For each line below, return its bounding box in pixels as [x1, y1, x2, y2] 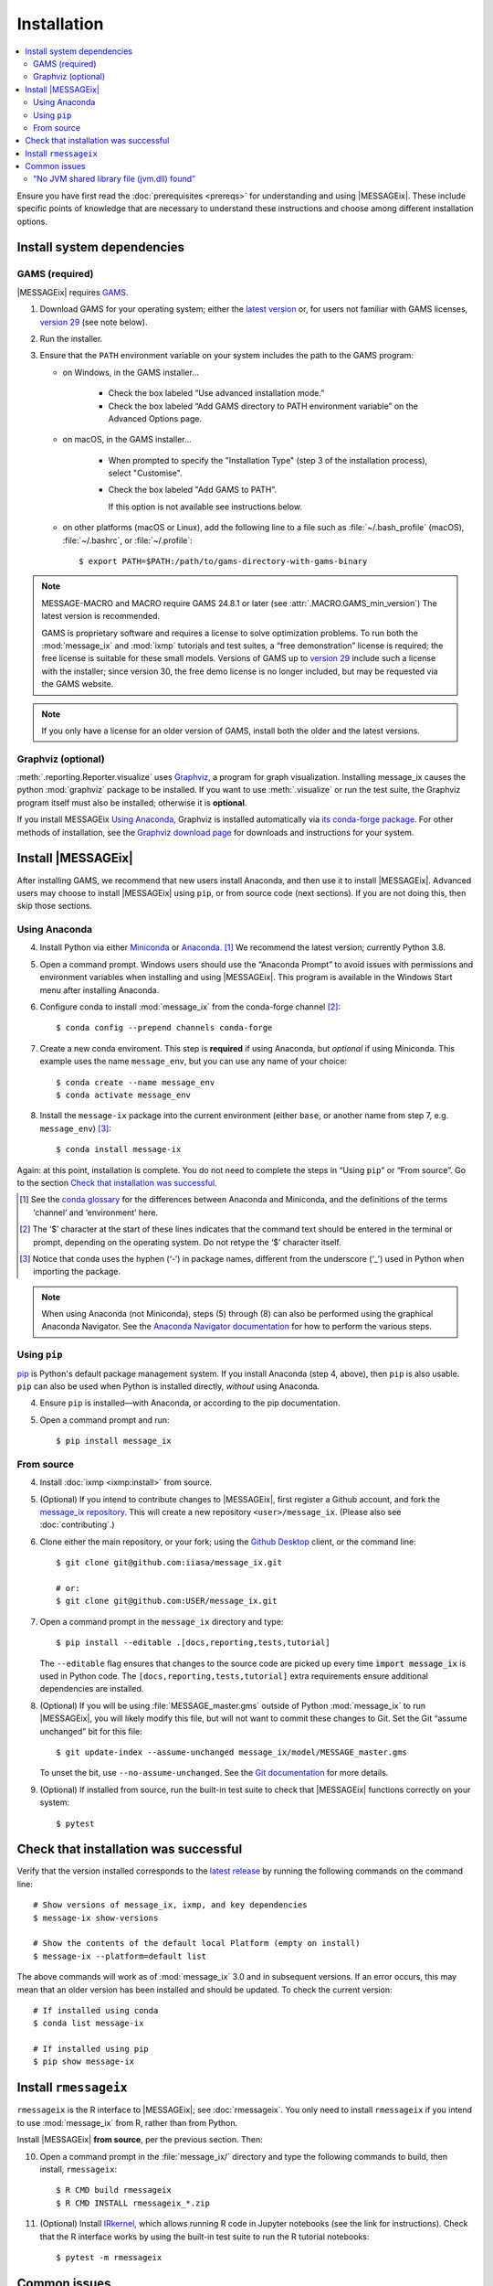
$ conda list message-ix [33, 2018, 144, 2029]
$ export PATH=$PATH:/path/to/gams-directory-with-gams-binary [79, 556, 368, 567]
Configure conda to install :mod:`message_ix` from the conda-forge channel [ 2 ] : [39, 1001, 341, 1012]
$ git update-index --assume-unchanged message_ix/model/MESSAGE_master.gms [56, 1747, 408, 1757]
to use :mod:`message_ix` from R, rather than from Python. [16, 2117, 237, 2128]
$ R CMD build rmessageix [56, 2185, 173, 2195]
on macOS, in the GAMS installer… [62, 434, 192, 445]
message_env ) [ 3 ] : [39, 1123, 111, 1134]
